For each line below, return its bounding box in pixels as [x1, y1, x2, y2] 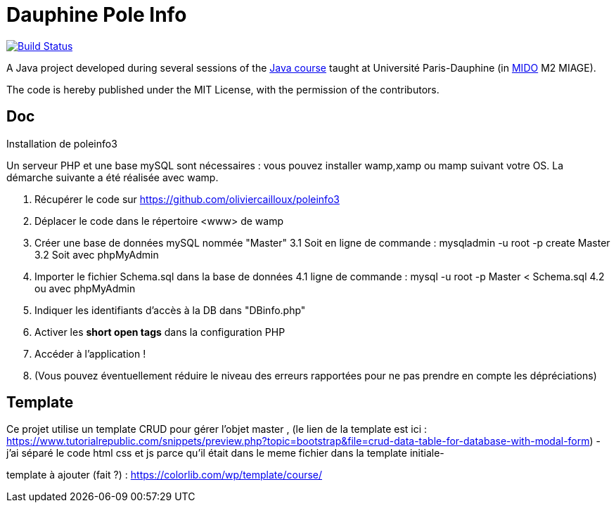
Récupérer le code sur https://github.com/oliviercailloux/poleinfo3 [34, 193, 340, 205]
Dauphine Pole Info [6, 3, 187, 27]
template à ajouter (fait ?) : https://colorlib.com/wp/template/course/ [6, 469, 323, 481]
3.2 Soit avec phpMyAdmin [34, 248, 159, 261]
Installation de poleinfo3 [6, 137, 117, 150]
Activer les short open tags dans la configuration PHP [34, 325, 285, 338]
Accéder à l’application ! [34, 347, 146, 360]
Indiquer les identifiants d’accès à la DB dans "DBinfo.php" [34, 304, 306, 316]
